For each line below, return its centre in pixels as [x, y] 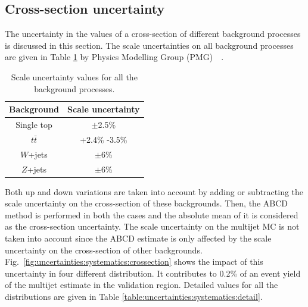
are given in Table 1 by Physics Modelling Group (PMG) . [114, 57]
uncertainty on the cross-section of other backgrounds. [104, 250]
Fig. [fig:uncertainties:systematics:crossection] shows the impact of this [134, 261]
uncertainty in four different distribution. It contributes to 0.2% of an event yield [153, 273]
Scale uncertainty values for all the [74, 76]
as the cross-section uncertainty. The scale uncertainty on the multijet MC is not [152, 226]
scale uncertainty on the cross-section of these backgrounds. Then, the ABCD [146, 203]
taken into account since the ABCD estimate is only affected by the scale [138, 238]
